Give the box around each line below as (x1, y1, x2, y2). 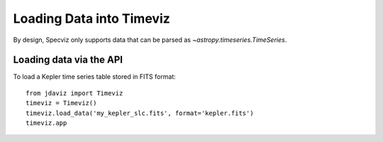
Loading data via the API (13, 54, 123, 66)
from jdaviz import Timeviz (26, 89, 123, 97)
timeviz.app (26, 119, 67, 127)
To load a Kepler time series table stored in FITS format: (13, 72, 177, 81)
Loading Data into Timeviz (13, 11, 170, 26)
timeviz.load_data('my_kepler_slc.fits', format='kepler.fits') (26, 109, 255, 117)
